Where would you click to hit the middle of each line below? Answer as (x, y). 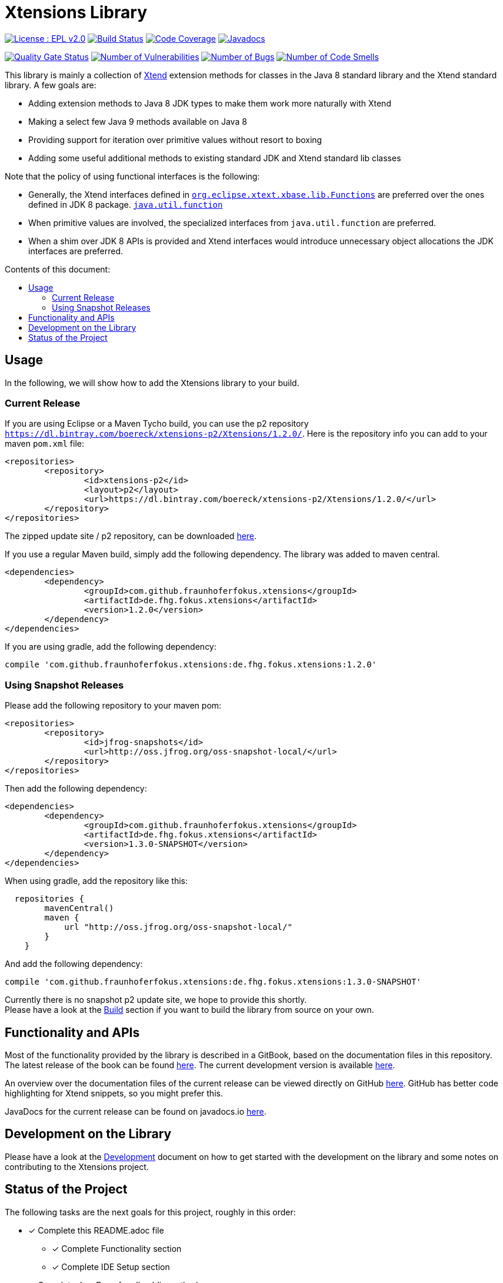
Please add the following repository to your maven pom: (113, 706)
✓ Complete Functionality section (117, 1248)
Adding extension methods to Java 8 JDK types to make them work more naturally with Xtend (210, 103)
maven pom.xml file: (45, 444)
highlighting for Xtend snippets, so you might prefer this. (114, 1093)
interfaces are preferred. (76, 251)
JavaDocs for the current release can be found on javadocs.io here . (136, 1111)
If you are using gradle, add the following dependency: (111, 647)
